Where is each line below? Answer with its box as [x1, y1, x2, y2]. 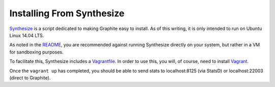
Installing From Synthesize [9, 8, 125, 19]
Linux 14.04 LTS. [9, 32, 44, 38]
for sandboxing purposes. [9, 49, 64, 55]
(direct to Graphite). [9, 74, 51, 81]
